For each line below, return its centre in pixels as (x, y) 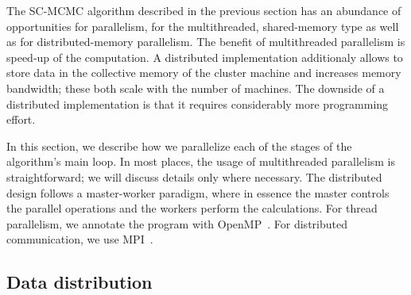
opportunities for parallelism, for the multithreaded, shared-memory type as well (203, 26)
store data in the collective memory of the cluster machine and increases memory (204, 73)
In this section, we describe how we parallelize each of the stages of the (179, 146)
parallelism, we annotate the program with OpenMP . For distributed (177, 223)
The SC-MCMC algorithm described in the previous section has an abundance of (204, 10)
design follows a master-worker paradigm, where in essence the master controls (198, 192)
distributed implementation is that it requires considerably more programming (198, 103)
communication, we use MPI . (80, 239)
